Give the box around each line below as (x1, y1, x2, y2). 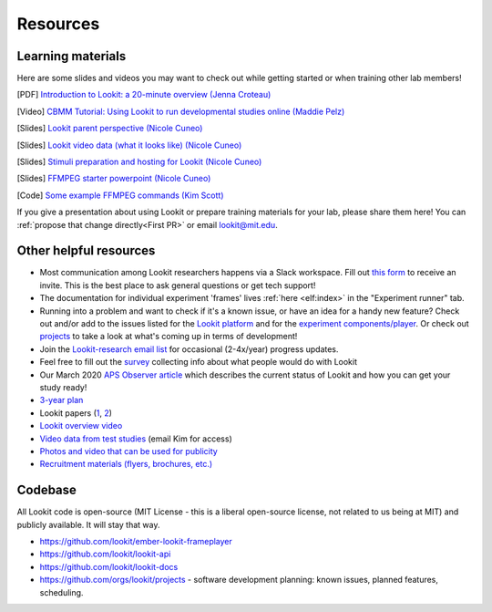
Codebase (16, 482, 77, 498)
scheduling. (39, 586, 84, 597)
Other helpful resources (16, 243, 156, 259)
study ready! (39, 382, 87, 392)
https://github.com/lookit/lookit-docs (39, 561, 179, 572)
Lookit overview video (39, 420, 123, 431)
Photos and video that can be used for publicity (39, 445, 218, 456)
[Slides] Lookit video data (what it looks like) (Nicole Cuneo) (16, 140, 242, 150)
